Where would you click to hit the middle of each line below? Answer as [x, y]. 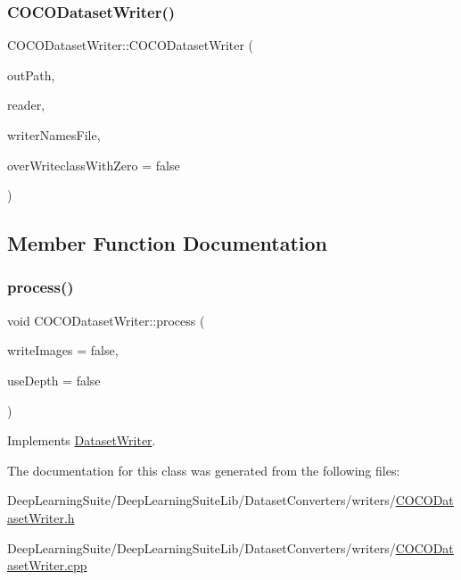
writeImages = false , [63, 350]
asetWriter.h [41, 517]
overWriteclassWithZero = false [94, 165]
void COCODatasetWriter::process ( [106, 320]
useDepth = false [54, 380]
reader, [26, 105]
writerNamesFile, [54, 135]
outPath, [31, 75]
